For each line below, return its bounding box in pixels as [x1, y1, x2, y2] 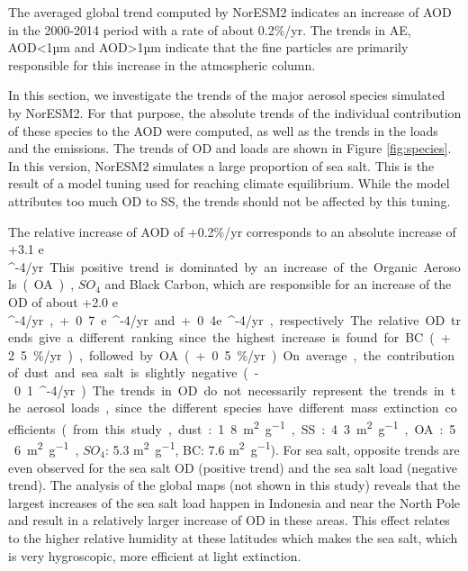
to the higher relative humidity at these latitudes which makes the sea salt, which [8, 528, 458, 547]
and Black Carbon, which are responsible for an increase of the [104, 275, 452, 294]
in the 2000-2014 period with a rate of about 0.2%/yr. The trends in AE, [8, 20, 411, 39]
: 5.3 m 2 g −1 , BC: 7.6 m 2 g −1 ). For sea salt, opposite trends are [104, 438, 460, 458]
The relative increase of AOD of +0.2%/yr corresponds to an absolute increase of [8, 222, 456, 240]
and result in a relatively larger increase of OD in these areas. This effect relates [8, 511, 450, 530]
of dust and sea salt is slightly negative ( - [8, 363, 259, 382]
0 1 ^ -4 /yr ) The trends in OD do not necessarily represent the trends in [13, 380, 445, 399]
